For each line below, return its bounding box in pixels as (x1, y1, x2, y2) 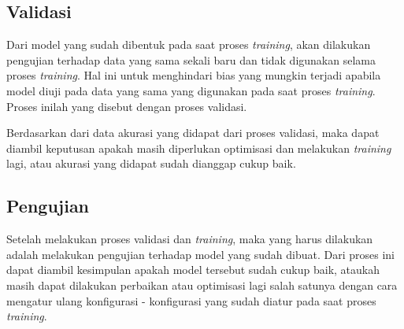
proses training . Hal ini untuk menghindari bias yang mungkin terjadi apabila (6, 67, 381, 83)
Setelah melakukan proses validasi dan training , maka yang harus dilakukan (6, 231, 373, 247)
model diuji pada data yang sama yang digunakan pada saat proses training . (6, 82, 376, 98)
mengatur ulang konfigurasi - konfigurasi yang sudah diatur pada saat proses (6, 292, 376, 309)
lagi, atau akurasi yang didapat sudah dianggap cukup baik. (6, 155, 296, 172)
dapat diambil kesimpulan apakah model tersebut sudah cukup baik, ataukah (6, 261, 380, 278)
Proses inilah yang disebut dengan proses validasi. (6, 98, 247, 114)
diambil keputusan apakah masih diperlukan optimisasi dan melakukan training (6, 139, 391, 156)
